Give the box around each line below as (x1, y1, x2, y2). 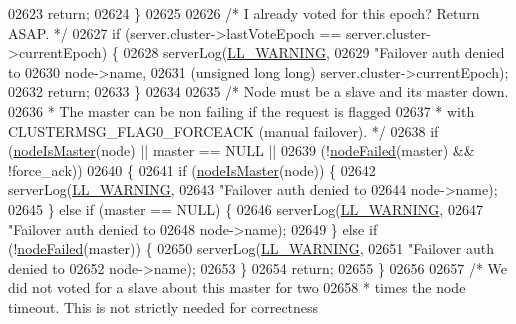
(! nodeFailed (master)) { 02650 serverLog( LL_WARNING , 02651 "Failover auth (8, 238, 494, 259)
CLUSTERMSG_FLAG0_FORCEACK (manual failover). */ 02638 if (8, 120, 439, 141)
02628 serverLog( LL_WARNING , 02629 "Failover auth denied (123, 42, 505, 63)
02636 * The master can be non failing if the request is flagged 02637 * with (8, 100, 475, 121)
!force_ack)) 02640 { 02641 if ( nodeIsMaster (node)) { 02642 (8, 159, 376, 180)
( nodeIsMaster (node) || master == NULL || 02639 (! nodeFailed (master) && (8, 140, 475, 161)
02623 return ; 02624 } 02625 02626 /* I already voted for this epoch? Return (8, 3, 480, 23)
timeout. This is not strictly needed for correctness (8, 296, 319, 317)
